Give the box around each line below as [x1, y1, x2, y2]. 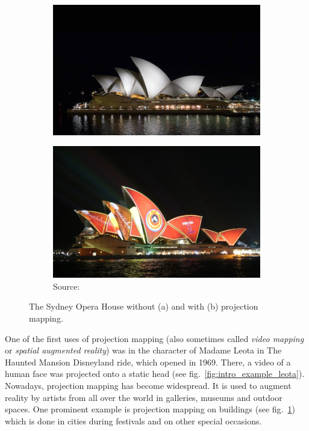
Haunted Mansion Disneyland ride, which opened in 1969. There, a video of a [5, 355, 291, 368]
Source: [53, 280, 80, 292]
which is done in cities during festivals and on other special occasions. [5, 414, 262, 427]
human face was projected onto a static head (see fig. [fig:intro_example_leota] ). [5, 367, 305, 380]
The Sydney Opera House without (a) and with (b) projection [29, 300, 258, 313]
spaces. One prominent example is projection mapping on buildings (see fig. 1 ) [5, 403, 295, 415]
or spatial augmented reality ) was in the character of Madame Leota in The [5, 344, 282, 356]
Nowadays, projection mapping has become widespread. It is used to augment [5, 379, 292, 391]
